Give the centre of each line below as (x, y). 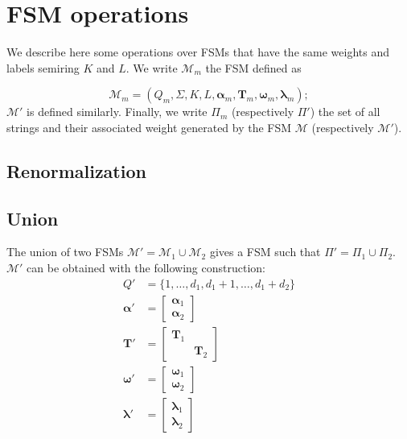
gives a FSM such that (265, 252)
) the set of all (345, 112)
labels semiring (43, 67)
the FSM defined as (253, 67)
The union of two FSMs (65, 252)
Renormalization (76, 170)
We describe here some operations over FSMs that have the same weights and (198, 52)
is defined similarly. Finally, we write (117, 112)
